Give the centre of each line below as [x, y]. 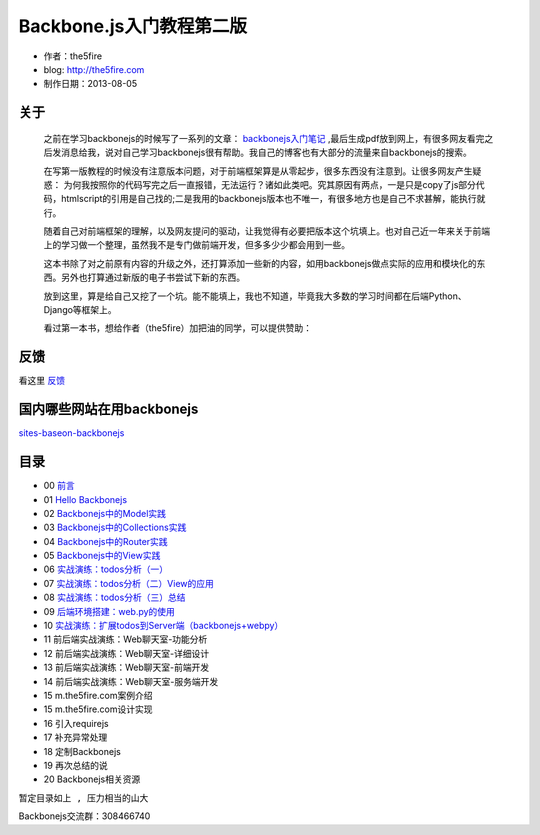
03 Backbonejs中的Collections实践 [115, 527]
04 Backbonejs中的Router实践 [106, 541]
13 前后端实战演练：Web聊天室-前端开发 [126, 667]
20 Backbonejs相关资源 [92, 779]
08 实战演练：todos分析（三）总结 [114, 597]
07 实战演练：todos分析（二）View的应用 [129, 583]
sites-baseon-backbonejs [71, 433]
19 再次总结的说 [76, 765]
